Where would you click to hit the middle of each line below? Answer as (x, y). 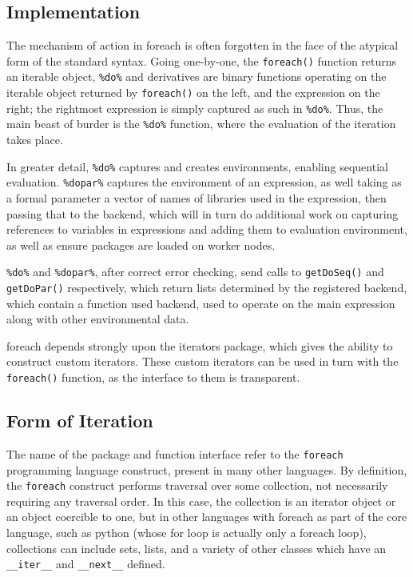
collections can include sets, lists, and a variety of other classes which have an (197, 548)
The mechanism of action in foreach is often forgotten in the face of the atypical (203, 45)
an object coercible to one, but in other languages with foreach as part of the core (207, 517)
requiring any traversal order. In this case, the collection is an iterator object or (201, 501)
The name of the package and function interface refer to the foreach (175, 453)
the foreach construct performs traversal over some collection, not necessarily (197, 485)
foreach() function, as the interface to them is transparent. (153, 377)
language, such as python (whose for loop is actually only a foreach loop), (187, 532)
